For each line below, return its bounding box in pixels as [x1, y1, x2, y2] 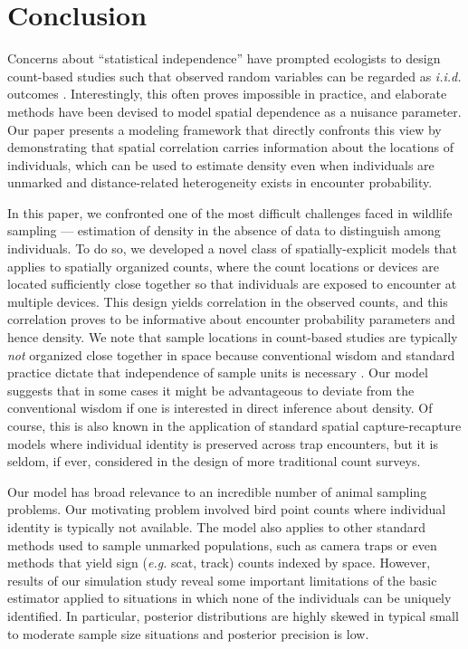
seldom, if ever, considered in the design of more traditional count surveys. [7, 452, 421, 471]
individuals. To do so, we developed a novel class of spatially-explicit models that [7, 239, 458, 258]
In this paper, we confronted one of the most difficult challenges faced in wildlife [7, 203, 453, 222]
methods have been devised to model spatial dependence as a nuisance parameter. [7, 101, 462, 120]
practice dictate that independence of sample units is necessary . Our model [7, 363, 428, 382]
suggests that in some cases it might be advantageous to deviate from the [7, 380, 415, 399]
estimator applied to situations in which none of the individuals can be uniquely [7, 588, 452, 607]
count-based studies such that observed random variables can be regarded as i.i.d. [7, 66, 462, 85]
